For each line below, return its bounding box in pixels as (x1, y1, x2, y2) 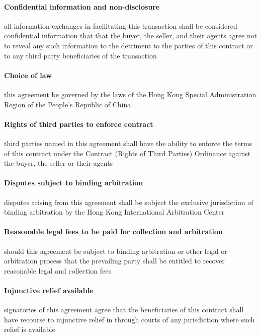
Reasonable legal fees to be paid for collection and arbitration (4, 226, 223, 237)
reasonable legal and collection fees (4, 265, 111, 276)
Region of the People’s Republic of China (4, 99, 131, 109)
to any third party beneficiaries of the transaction (4, 50, 157, 60)
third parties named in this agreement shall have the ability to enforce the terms (4, 138, 252, 148)
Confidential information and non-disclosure (4, 1, 160, 12)
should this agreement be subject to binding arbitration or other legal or (4, 245, 227, 256)
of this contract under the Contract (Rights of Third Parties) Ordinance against (4, 148, 251, 158)
